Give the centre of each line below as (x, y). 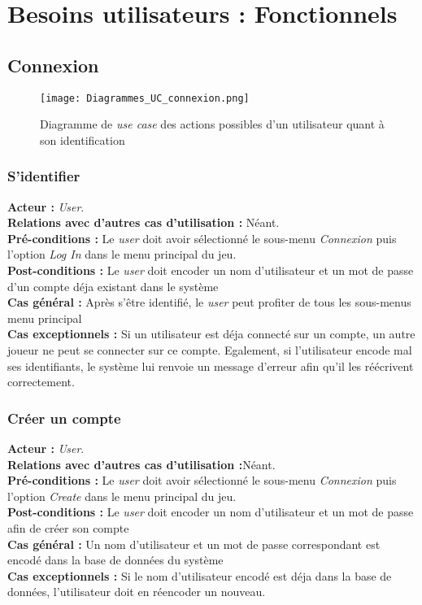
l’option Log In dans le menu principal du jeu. (122, 254)
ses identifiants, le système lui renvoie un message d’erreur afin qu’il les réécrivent (211, 366)
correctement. (41, 382)
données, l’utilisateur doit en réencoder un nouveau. (137, 592)
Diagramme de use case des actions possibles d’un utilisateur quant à (212, 124)
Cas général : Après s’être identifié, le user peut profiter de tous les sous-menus (209, 302)
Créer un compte (64, 418)
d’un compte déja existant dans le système (113, 286)
